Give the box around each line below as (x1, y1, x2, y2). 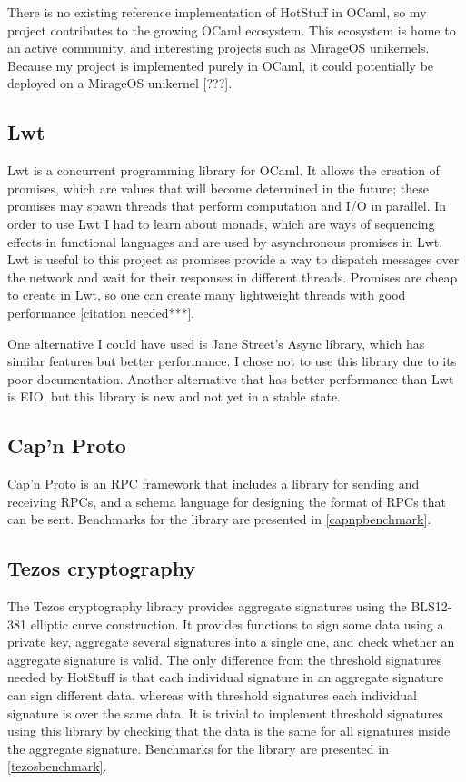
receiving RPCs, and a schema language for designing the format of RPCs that (7, 491, 447, 510)
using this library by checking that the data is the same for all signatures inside (7, 721, 451, 740)
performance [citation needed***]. (7, 302, 195, 322)
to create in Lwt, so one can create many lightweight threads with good (7, 285, 406, 304)
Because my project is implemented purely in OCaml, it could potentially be (7, 55, 434, 74)
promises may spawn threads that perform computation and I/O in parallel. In (7, 196, 447, 215)
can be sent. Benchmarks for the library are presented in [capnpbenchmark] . (7, 510, 431, 529)
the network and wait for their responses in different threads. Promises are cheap (7, 267, 458, 286)
